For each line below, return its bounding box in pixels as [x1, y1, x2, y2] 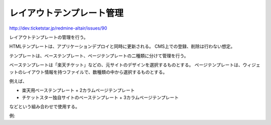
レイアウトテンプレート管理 [9, 8, 124, 19]
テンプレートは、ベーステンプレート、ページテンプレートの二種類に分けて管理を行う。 [9, 53, 189, 59]
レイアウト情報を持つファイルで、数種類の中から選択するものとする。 [22, 69, 168, 75]
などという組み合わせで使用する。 [9, 103, 80, 110]
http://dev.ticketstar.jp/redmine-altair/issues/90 [9, 25, 107, 31]
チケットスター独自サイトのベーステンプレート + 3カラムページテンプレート [22, 94, 179, 100]
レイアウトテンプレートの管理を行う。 [9, 34, 88, 40]
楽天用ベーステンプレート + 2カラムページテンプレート [22, 87, 135, 93]
